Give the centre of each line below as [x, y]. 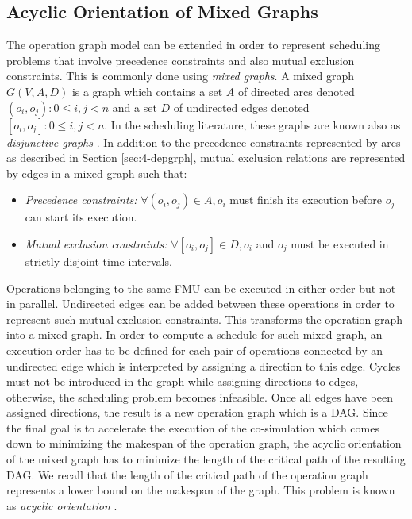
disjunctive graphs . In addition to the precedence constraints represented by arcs [204, 142]
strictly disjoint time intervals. [98, 261]
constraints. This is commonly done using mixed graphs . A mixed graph [180, 76]
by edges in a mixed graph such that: [97, 173]
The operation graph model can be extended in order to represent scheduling [193, 45]
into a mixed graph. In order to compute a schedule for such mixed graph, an [194, 334]
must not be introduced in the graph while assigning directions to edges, [183, 381]
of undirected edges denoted [241, 107]
